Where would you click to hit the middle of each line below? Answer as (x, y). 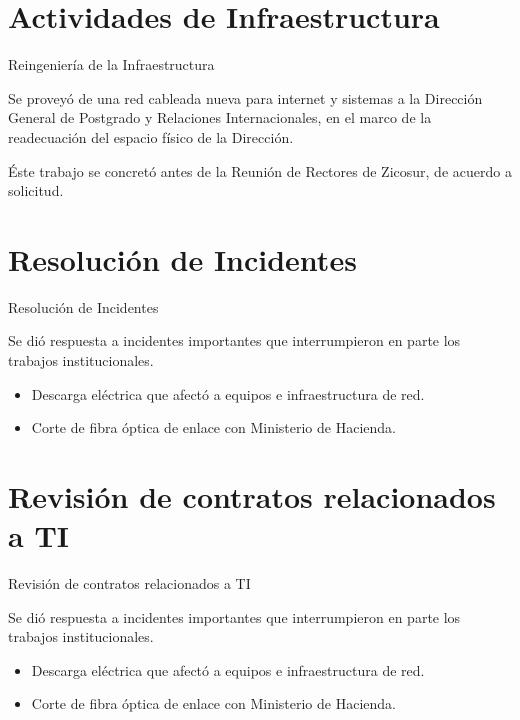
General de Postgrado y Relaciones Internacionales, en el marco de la (220, 117)
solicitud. (36, 190)
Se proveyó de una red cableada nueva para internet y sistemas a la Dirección (245, 97)
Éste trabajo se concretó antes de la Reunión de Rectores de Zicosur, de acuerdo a (260, 170)
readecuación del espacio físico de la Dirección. (151, 136)
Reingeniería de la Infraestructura (111, 64)
